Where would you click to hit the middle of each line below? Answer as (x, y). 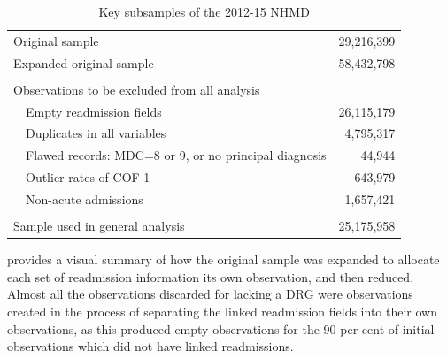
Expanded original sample (84, 62)
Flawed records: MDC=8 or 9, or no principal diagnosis (176, 155)
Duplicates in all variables (96, 133)
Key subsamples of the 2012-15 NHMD (204, 11)
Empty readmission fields (94, 111)
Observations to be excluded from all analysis (137, 89)
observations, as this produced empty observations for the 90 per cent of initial (221, 328)
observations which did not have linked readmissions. (150, 346)
